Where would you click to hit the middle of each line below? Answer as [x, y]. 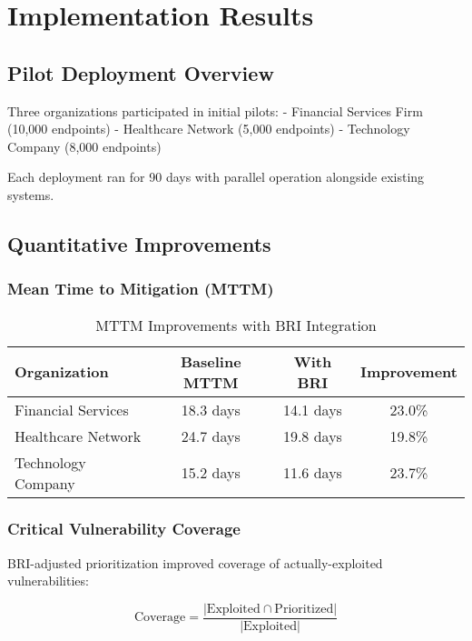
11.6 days [312, 473]
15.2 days [211, 473]
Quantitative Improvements [139, 243]
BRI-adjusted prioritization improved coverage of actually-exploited [195, 562]
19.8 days [312, 436]
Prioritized [304, 609]
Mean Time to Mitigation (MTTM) [141, 289]
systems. [31, 194]
